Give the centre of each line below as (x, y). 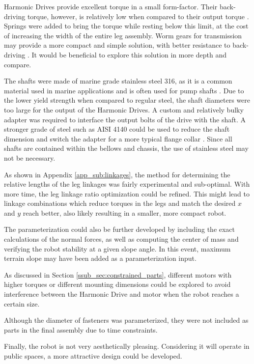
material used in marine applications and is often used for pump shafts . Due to (124, 90)
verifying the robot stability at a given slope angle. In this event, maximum (117, 248)
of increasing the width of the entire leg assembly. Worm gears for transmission (123, 35)
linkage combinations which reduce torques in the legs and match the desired (120, 203)
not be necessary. (30, 157)
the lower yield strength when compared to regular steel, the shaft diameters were (127, 100)
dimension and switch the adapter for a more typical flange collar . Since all (118, 138)
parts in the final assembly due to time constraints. (81, 329)
